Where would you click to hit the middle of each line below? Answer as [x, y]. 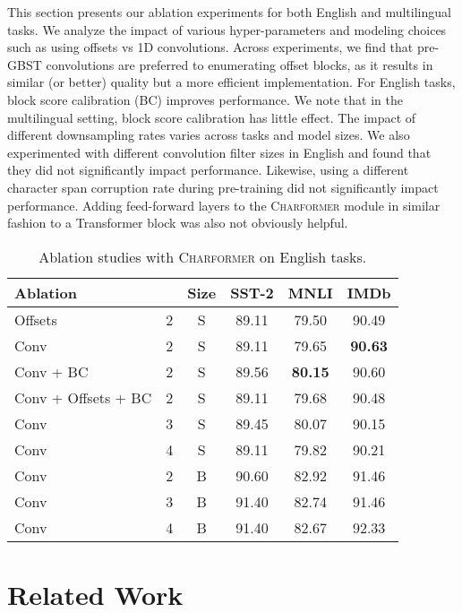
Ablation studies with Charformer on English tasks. [203, 256]
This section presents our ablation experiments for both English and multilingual [229, 12]
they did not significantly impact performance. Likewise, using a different [208, 170]
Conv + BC [51, 371]
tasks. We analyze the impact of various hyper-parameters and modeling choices [227, 29]
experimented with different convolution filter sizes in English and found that [219, 152]
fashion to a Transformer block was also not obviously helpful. [178, 223]
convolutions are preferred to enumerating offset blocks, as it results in [240, 64]
